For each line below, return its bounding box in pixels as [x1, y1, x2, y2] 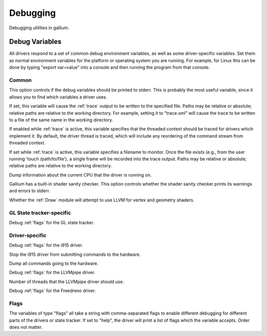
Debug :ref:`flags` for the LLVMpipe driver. [9, 270, 96, 276]
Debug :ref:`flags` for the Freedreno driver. [9, 288, 96, 294]
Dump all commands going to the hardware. [9, 260, 98, 266]
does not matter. [9, 324, 43, 330]
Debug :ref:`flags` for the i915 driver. [9, 242, 84, 248]
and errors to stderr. [9, 188, 50, 194]
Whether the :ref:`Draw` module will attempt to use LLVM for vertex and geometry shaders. [9, 197, 195, 203]
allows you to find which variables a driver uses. [9, 94, 107, 100]
